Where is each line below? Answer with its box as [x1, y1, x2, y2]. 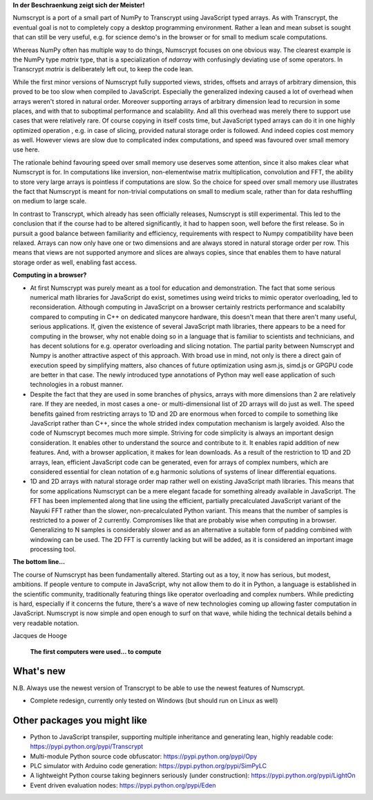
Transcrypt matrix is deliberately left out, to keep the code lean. [12, 65, 194, 73]
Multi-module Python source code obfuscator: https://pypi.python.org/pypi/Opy [30, 752, 258, 761]
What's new [12, 665, 66, 678]
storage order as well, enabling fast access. [12, 258, 137, 266]
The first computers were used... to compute [30, 647, 162, 655]
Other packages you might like [12, 714, 148, 726]
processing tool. [30, 545, 76, 554]
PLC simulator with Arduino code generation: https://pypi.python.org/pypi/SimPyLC [30, 761, 267, 770]
